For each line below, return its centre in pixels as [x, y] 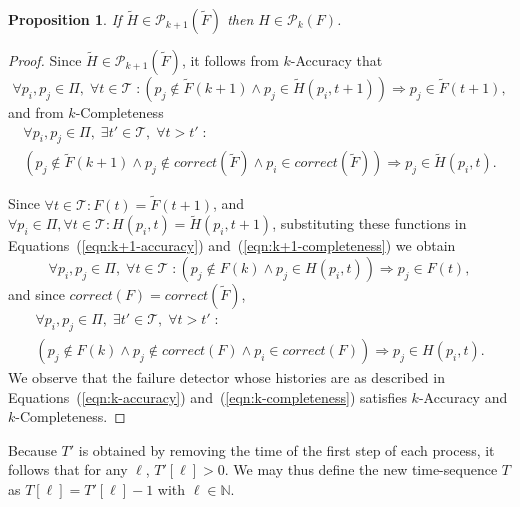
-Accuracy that [336, 60]
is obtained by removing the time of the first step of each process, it [286, 449]
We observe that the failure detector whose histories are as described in [226, 376]
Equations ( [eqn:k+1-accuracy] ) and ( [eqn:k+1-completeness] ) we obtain [232, 245]
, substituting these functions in [369, 223]
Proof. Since [45, 60]
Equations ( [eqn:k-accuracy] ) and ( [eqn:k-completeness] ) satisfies [207, 396]
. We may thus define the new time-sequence [361, 469]
